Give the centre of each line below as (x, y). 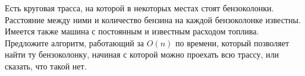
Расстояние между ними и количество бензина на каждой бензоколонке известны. (153, 19)
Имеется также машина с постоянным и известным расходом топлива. (132, 31)
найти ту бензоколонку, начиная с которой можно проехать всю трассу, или (142, 54)
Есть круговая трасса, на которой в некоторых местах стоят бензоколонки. (139, 8)
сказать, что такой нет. (46, 66)
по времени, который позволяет (232, 42)
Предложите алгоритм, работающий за (75, 42)
